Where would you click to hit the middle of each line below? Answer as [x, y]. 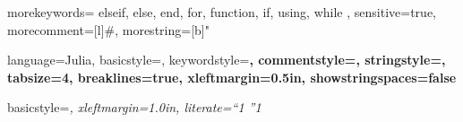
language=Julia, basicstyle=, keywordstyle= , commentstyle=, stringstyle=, [227, 60]
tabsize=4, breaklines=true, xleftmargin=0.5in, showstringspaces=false [232, 77]
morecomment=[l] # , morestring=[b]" [108, 29]
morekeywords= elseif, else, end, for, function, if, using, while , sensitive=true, [222, 12]
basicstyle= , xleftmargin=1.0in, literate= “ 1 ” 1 [134, 107]
